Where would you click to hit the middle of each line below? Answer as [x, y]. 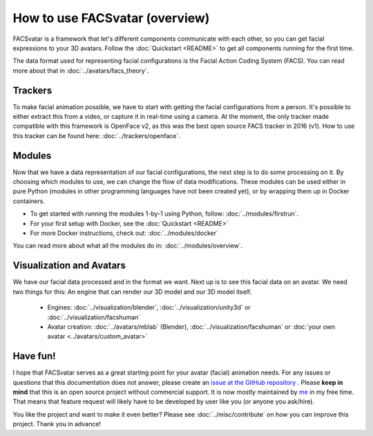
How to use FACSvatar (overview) [111, 18]
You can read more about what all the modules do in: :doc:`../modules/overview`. [128, 246]
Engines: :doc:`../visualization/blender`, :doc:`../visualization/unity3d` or [149, 307]
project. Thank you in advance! [57, 424]
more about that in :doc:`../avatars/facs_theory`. [81, 70]
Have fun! [34, 356]
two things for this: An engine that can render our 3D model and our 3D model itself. [132, 292]
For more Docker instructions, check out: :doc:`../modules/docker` [124, 233]
